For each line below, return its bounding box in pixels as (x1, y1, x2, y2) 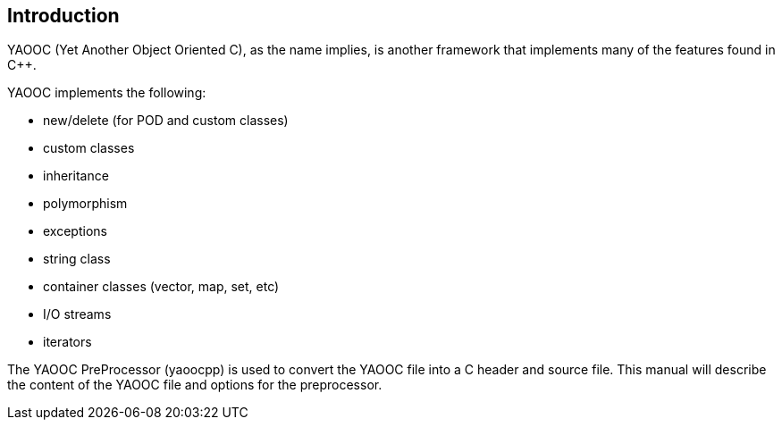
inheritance (43, 168, 109, 184)
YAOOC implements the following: (7, 85, 206, 101)
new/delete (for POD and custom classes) (43, 113, 289, 129)
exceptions (43, 223, 107, 239)
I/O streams (43, 306, 112, 322)
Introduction (7, 4, 120, 27)
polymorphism (43, 196, 128, 212)
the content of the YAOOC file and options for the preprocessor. (7, 377, 383, 393)
